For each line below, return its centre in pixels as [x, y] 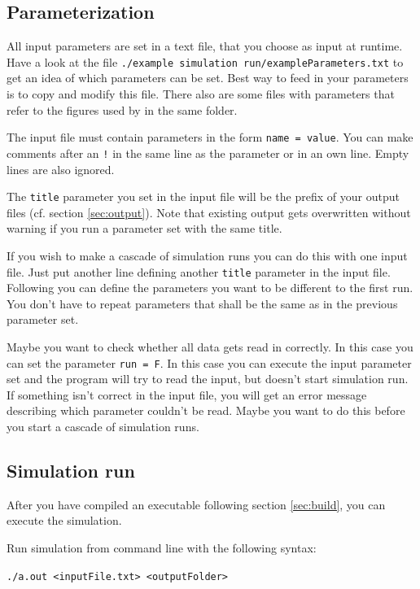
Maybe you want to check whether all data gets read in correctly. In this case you [210, 347]
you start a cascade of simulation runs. [103, 427]
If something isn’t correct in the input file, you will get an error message [187, 394]
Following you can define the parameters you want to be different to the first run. [210, 288]
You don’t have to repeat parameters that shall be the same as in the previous [202, 303]
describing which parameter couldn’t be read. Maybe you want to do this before [206, 410]
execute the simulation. [64, 520]
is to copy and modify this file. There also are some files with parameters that [201, 94]
